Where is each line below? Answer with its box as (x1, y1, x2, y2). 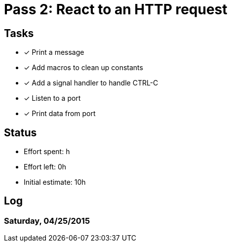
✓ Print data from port (24, 109, 96, 118)
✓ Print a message (24, 48, 84, 57)
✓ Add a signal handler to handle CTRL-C (24, 79, 158, 87)
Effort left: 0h (24, 163, 67, 171)
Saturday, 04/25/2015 (4, 215, 90, 226)
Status (4, 126, 37, 139)
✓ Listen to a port (24, 94, 81, 103)
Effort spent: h (24, 147, 70, 156)
